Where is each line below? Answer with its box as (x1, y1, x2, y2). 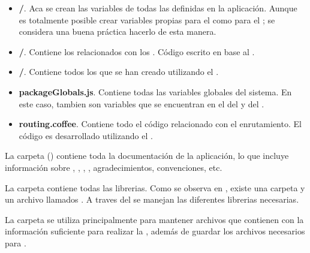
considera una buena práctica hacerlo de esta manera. (19, 25, 216, 38)
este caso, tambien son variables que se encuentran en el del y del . (19, 97, 264, 110)
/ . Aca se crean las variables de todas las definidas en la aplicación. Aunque (19, 2, 297, 14)
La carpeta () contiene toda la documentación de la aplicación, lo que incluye (5, 149, 289, 162)
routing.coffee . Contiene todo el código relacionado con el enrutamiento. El (19, 118, 302, 130)
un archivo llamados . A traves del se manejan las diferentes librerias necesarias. (5, 193, 299, 206)
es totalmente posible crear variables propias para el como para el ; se (19, 13, 275, 26)
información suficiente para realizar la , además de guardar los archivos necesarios (5, 225, 305, 237)
